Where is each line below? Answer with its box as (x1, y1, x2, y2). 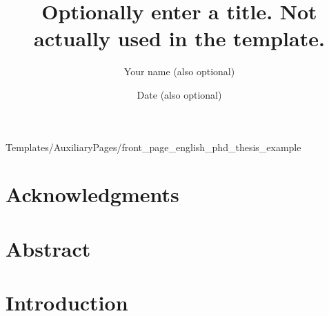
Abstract (6, 234, 91, 262)
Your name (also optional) (123, 64, 235, 79)
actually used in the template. (34, 24, 325, 52)
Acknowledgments (6, 180, 179, 208)
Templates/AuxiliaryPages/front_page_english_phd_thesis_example (6, 139, 301, 154)
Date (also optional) (137, 87, 222, 101)
